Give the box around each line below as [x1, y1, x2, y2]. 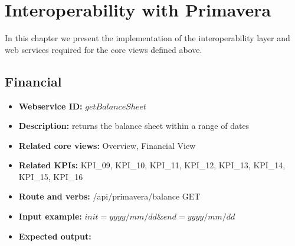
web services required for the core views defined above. [5, 43, 202, 55]
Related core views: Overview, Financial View [18, 139, 196, 151]
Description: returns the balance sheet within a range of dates [18, 119, 250, 132]
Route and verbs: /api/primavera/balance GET [18, 190, 201, 202]
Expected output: [18, 230, 91, 242]
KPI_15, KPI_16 [18, 170, 83, 182]
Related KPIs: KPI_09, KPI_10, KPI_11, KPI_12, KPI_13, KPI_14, [18, 159, 286, 171]
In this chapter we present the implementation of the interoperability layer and [5, 32, 290, 44]
